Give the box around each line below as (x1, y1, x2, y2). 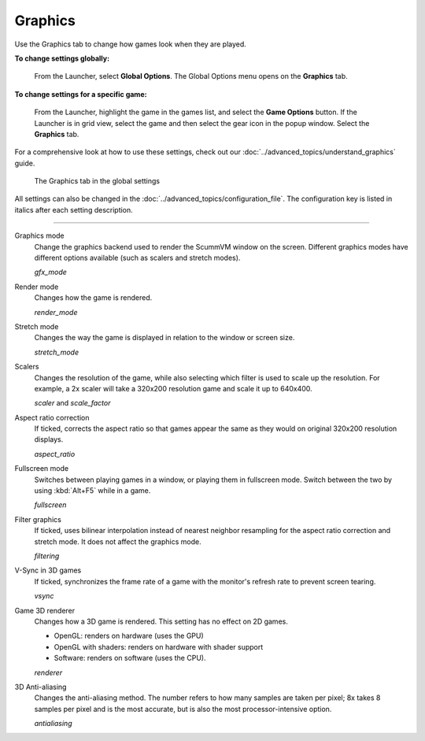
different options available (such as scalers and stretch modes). (34, 253, 241, 263)
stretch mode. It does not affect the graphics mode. (34, 536, 201, 546)
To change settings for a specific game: (14, 89, 147, 98)
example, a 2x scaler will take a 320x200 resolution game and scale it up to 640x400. (34, 383, 312, 393)
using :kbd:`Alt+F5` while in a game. (34, 486, 151, 495)
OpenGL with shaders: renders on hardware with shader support (54, 642, 264, 651)
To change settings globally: (14, 54, 110, 63)
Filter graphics (14, 514, 62, 524)
